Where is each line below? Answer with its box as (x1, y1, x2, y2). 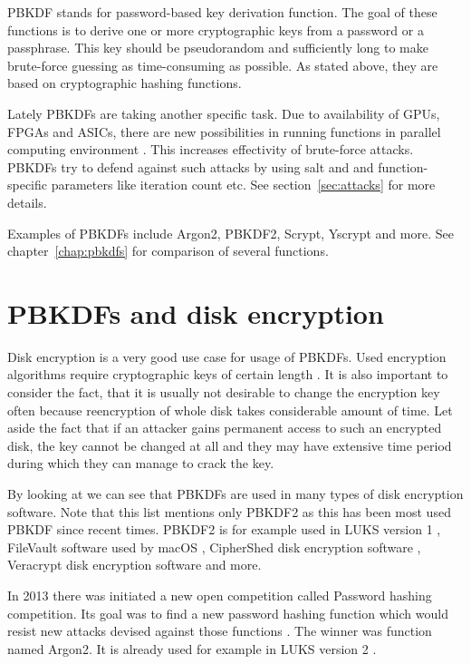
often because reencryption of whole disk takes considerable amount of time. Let (7, 400, 453, 419)
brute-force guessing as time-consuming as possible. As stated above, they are (7, 55, 438, 74)
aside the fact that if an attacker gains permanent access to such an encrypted (7, 418, 442, 437)
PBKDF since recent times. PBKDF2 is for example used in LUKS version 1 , (7, 520, 441, 539)
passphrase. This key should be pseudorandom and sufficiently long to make (7, 38, 428, 57)
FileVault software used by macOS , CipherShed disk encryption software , (7, 537, 421, 556)
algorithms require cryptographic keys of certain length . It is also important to (7, 365, 448, 384)
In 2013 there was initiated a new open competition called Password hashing (7, 585, 432, 604)
